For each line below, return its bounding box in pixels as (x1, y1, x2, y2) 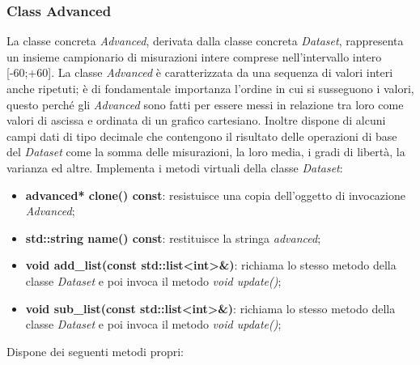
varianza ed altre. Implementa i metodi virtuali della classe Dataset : (6, 159, 343, 176)
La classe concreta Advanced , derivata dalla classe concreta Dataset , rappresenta (6, 32, 404, 49)
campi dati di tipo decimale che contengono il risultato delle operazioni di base (6, 127, 397, 144)
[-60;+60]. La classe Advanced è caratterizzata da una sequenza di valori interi (6, 64, 393, 81)
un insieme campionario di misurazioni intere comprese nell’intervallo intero (6, 48, 382, 65)
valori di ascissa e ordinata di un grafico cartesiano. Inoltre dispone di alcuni (6, 112, 386, 129)
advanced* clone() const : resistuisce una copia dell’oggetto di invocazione (25, 186, 405, 203)
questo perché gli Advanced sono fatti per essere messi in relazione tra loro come (6, 95, 404, 112)
